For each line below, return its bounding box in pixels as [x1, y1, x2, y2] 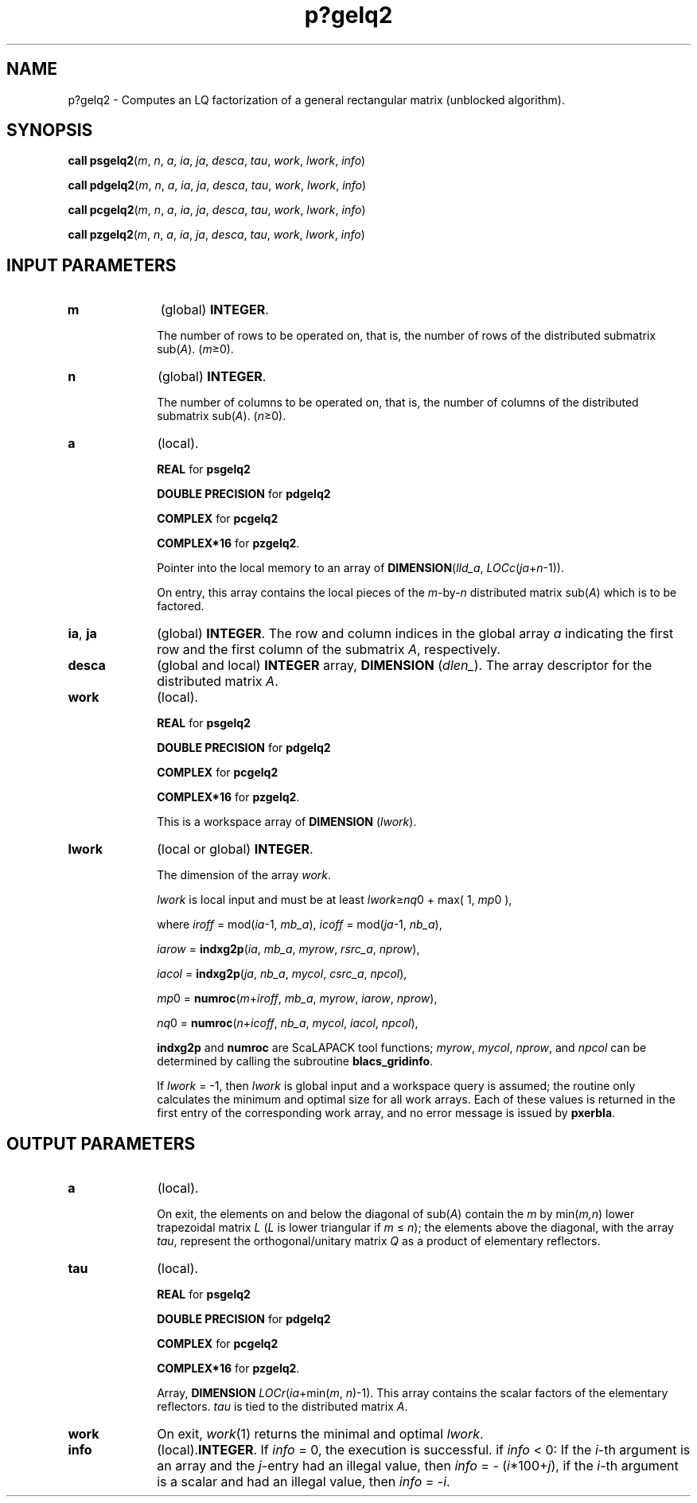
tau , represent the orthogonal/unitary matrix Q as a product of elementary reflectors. [157, 1234, 601, 1248]
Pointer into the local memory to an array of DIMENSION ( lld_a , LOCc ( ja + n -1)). [157, 561, 564, 575]
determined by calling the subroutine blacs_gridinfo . [157, 1054, 434, 1069]
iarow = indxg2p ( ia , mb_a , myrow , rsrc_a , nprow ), [157, 942, 420, 956]
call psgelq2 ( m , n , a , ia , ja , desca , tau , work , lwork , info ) [68, 154, 366, 168]
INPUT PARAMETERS [6, 255, 177, 275]
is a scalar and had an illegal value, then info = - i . [157, 1474, 450, 1490]
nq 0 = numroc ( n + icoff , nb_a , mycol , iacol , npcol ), [157, 1016, 419, 1030]
